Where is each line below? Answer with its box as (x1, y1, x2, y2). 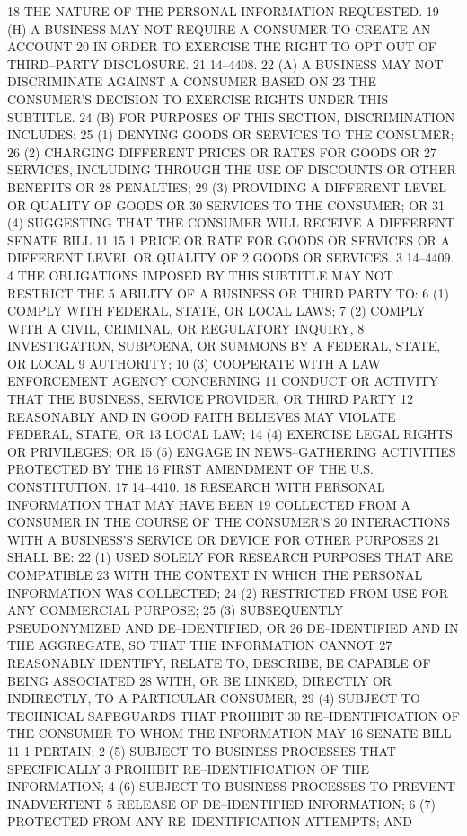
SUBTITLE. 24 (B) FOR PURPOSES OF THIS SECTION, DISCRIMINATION (7, 107, 455, 126)
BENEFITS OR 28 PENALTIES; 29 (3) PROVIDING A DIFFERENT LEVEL (7, 177, 446, 196)
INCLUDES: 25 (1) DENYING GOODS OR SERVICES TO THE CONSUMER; (7, 125, 454, 144)
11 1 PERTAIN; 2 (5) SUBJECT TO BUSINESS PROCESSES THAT (7, 741, 396, 760)
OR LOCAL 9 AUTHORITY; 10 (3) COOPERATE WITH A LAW (7, 353, 381, 372)
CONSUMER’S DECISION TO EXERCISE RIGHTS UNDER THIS (7, 89, 389, 108)
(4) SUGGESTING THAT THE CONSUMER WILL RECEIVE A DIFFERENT (7, 213, 455, 232)
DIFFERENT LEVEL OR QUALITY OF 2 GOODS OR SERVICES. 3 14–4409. (7, 248, 454, 267)
